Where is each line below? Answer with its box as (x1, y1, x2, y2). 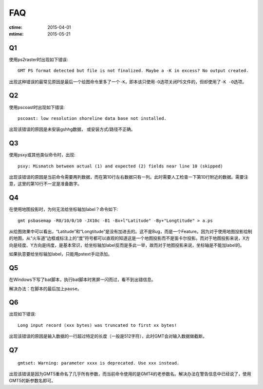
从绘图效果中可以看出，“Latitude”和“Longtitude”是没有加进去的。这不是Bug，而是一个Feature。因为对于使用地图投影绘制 (9, 229, 253, 235)
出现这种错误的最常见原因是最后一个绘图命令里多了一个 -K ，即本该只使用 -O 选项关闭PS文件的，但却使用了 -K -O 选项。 (9, 78, 247, 85)
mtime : (9, 31, 24, 37)
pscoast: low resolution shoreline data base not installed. (18, 115, 167, 121)
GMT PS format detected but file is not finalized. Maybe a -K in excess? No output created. (18, 68, 249, 74)
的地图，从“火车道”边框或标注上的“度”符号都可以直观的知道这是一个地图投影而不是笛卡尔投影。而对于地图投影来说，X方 (9, 235, 250, 241)
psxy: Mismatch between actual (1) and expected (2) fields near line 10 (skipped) (18, 163, 224, 169)
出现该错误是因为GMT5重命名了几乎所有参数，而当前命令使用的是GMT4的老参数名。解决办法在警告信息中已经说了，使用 (9, 371, 251, 377)
